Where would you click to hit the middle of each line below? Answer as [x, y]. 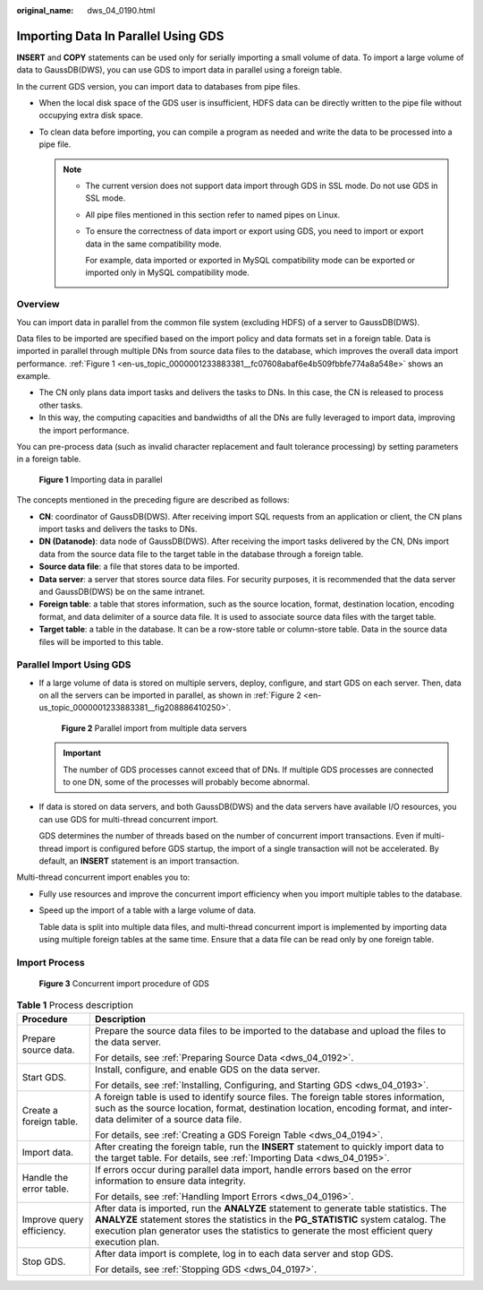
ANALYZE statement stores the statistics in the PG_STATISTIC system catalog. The [271, 1219]
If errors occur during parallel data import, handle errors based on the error [253, 1169]
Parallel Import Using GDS [74, 665]
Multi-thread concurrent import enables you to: [103, 877]
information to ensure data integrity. [170, 1181]
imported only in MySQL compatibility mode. [167, 272]
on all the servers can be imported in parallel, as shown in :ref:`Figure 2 [170, 695]
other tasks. [61, 405]
